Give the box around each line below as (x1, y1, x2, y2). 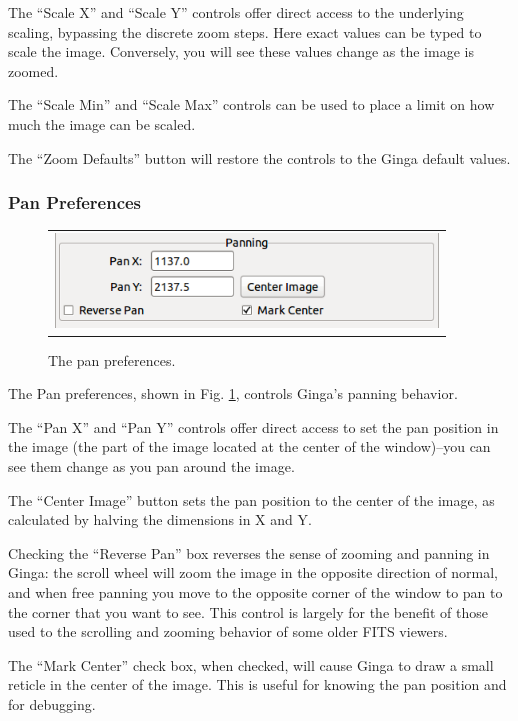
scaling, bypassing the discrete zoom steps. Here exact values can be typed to (8, 21, 482, 42)
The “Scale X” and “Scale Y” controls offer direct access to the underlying (8, 2, 464, 22)
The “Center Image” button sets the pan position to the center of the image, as (8, 489, 495, 510)
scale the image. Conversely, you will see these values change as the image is (8, 41, 474, 62)
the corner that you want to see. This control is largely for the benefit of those (8, 601, 488, 622)
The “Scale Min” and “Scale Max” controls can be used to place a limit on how (8, 94, 495, 115)
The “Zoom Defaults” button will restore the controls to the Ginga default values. (8, 147, 511, 168)
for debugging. (8, 693, 96, 714)
